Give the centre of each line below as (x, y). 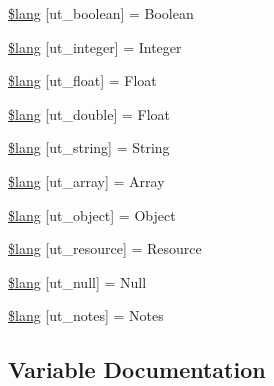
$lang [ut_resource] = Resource (105, 248)
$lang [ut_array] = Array (86, 180)
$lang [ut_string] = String (89, 147)
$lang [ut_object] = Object (92, 214)
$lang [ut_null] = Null (77, 281)
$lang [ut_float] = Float (82, 80)
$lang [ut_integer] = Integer (95, 46)
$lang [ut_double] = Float (89, 113)
